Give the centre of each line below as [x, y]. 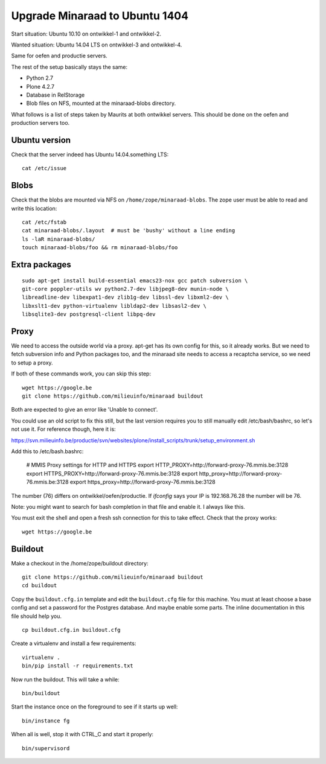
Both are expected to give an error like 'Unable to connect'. [85, 410]
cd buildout [40, 586]
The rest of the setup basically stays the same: [69, 67]
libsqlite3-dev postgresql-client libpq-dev [89, 314]
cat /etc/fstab [44, 222]
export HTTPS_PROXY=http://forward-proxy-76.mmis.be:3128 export [112, 473]
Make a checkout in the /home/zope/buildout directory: [80, 563]
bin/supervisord [46, 748]
